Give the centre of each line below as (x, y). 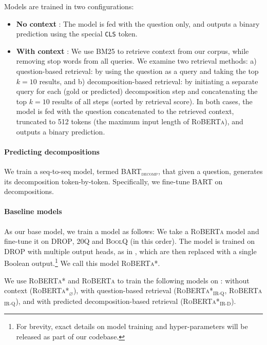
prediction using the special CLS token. (77, 34)
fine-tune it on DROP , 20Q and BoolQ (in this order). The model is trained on (130, 241)
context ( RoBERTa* (37, 290)
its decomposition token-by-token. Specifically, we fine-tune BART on (113, 181)
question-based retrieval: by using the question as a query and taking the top (137, 71)
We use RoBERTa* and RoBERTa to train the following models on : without (127, 280)
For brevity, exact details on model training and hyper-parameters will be (132, 326)
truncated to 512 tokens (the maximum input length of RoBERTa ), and (130, 121)
